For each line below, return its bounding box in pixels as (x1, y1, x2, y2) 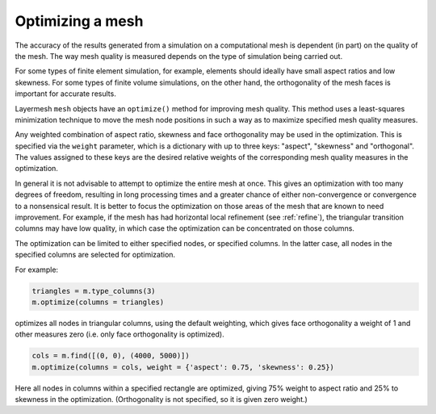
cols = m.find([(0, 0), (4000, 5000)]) (31, 351, 190, 361)
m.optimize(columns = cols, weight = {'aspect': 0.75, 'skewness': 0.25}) (31, 362, 335, 371)
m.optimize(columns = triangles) (31, 297, 165, 307)
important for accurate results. (15, 89, 116, 98)
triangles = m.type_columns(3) (31, 286, 157, 295)
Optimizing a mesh (15, 12, 144, 30)
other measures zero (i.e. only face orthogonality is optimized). (15, 329, 225, 339)
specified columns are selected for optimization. (15, 250, 176, 260)
